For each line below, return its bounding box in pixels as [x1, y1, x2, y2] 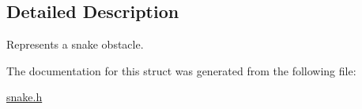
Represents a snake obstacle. [6, 36, 144, 53]
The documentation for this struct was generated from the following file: [6, 62, 356, 78]
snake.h [6, 89, 43, 105]
